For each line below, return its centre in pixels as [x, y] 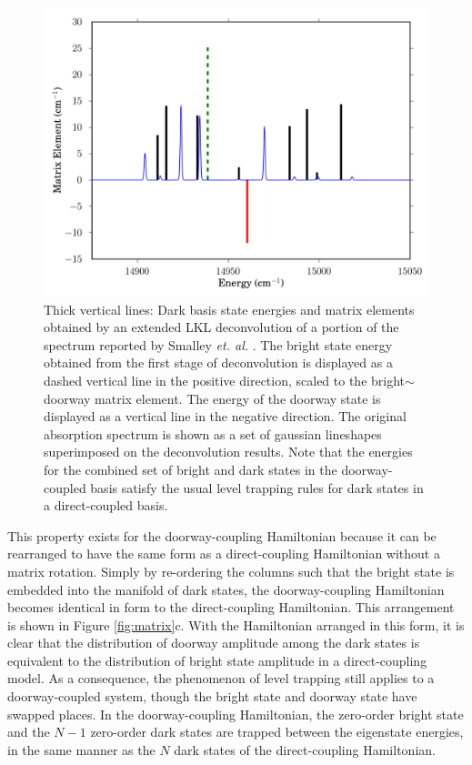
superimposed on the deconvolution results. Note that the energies [228, 452]
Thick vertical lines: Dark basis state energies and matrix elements [229, 309]
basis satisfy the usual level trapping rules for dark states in [257, 487]
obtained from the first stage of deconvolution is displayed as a [218, 362]
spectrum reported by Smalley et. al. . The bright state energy [218, 344]
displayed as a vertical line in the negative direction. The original [225, 416]
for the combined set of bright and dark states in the [191, 469]
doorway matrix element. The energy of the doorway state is [212, 398]
